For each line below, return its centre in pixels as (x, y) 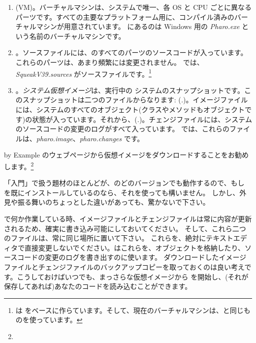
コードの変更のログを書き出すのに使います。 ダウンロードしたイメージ (132, 257)
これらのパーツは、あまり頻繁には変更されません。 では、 (110, 62)
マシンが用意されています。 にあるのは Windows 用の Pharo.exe (138, 26)
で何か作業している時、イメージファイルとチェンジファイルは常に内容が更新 (128, 218)
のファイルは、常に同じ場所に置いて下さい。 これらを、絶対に (105, 238)
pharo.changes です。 (112, 138)
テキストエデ (226, 238)
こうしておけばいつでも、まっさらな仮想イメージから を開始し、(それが (133, 276)
